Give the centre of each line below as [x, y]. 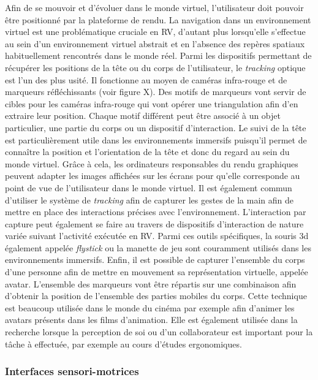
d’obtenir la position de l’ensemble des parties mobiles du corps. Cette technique [156, 296]
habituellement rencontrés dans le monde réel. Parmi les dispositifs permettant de [158, 55]
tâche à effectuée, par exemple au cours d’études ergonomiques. [123, 344]
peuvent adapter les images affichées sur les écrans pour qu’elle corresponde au [153, 176]
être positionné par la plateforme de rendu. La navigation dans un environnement [158, 19]
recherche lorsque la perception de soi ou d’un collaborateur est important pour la [159, 332]
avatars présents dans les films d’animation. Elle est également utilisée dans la [151, 320]
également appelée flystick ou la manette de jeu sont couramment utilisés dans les [158, 247]
